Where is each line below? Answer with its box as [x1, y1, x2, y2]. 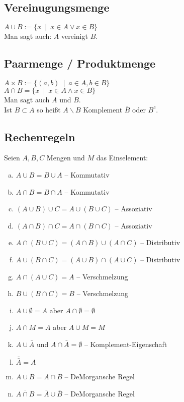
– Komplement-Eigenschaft [84, 338, 167, 349]
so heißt [37, 104, 61, 114]
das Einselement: [96, 152, 148, 163]
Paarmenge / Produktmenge [4, 55, 156, 71]
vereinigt [61, 31, 88, 41]
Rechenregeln [4, 129, 75, 144]
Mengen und [46, 152, 85, 163]
